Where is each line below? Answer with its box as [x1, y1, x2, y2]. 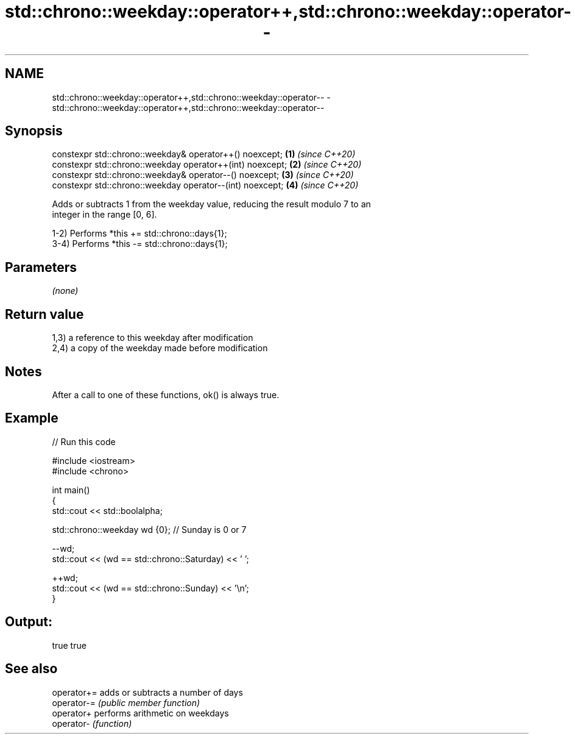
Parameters [5, 259, 77, 275]
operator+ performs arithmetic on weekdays [52, 707, 229, 718]
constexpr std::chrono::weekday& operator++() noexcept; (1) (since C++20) [52, 149, 356, 160]
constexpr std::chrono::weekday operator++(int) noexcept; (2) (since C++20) [52, 159, 362, 170]
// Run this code [52, 436, 116, 447]
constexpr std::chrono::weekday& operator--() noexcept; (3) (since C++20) [52, 170, 354, 180]
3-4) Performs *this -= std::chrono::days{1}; [52, 238, 228, 249]
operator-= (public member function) [52, 697, 200, 708]
